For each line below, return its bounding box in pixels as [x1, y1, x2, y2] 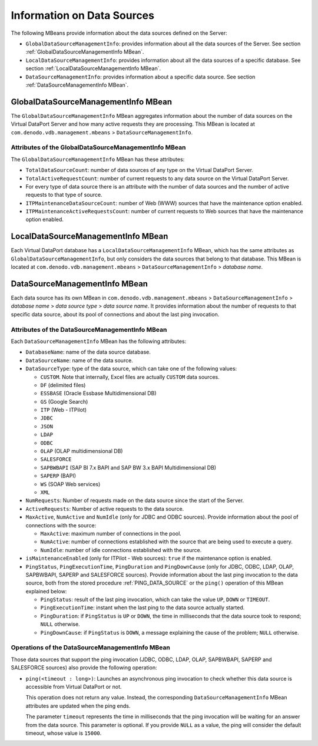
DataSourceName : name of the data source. [25, 357, 134, 364]
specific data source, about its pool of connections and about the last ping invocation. [11, 311, 220, 318]
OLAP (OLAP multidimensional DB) [40, 448, 123, 455]
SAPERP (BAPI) [40, 472, 77, 480]
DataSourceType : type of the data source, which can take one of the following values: [25, 365, 237, 372]
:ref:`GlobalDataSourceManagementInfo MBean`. [25, 48, 144, 55]
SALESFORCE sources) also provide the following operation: [11, 664, 157, 671]
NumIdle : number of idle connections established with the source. [40, 546, 202, 553]
